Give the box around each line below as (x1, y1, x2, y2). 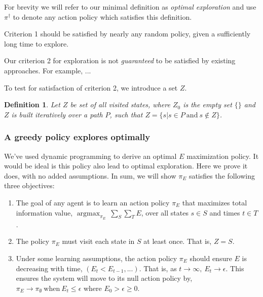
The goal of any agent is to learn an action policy (16, 197, 170, 207)
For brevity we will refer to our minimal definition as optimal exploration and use (4, 2, 256, 12)
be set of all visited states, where (70, 99, 170, 110)
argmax (77, 209, 100, 217)
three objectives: (4, 180, 55, 191)
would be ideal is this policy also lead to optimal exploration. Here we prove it (4, 160, 248, 171)
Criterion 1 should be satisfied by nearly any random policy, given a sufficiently (4, 28, 251, 39)
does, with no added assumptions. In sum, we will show (4, 170, 176, 181)
